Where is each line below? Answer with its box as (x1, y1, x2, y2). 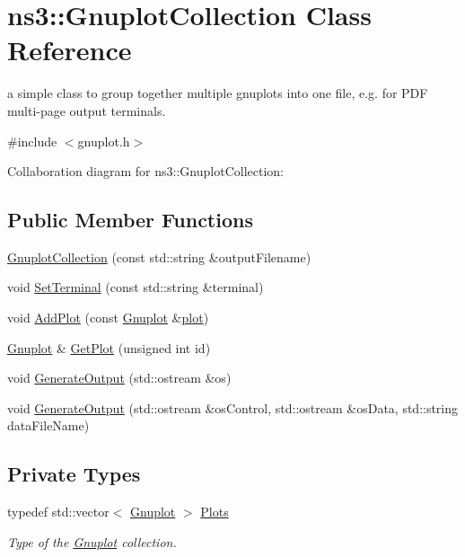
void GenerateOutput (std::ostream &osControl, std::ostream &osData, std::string (7, 398, 459, 417)
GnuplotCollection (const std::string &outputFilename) (7, 247, 311, 266)
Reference (7, 31, 132, 68)
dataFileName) (7, 416, 90, 435)
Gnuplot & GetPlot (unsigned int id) (7, 338, 211, 357)
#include (7, 131, 57, 150)
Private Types (7, 460, 141, 488)
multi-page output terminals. (7, 101, 166, 119)
